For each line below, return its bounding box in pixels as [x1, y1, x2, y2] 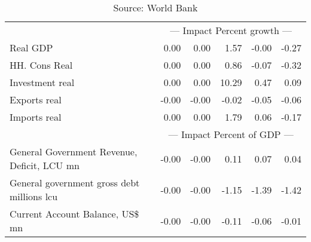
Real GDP [10, 41, 53, 54]
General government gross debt [10, 176, 140, 189]
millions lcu [10, 189, 58, 203]
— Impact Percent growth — [170, 23, 292, 37]
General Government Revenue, [10, 145, 138, 158]
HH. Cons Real [10, 58, 73, 72]
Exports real [10, 93, 62, 106]
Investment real [10, 75, 75, 89]
